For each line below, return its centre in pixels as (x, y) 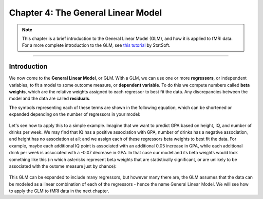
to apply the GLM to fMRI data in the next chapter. (59, 191)
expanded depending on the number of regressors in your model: (75, 114)
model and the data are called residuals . (50, 99)
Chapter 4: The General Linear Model (85, 13)
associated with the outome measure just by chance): (63, 166)
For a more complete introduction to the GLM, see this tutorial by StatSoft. (96, 45)
